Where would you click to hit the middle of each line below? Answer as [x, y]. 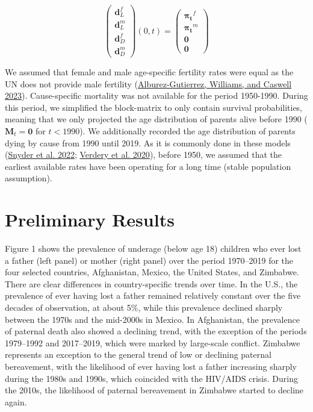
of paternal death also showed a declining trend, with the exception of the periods [156, 331]
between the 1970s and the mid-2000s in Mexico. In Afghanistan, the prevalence [152, 319]
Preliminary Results [90, 220]
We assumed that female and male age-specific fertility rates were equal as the [149, 72]
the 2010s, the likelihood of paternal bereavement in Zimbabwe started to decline [154, 390]
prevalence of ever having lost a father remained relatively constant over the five [153, 295]
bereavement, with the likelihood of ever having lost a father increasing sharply [151, 366]
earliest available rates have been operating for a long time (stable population [148, 166]
